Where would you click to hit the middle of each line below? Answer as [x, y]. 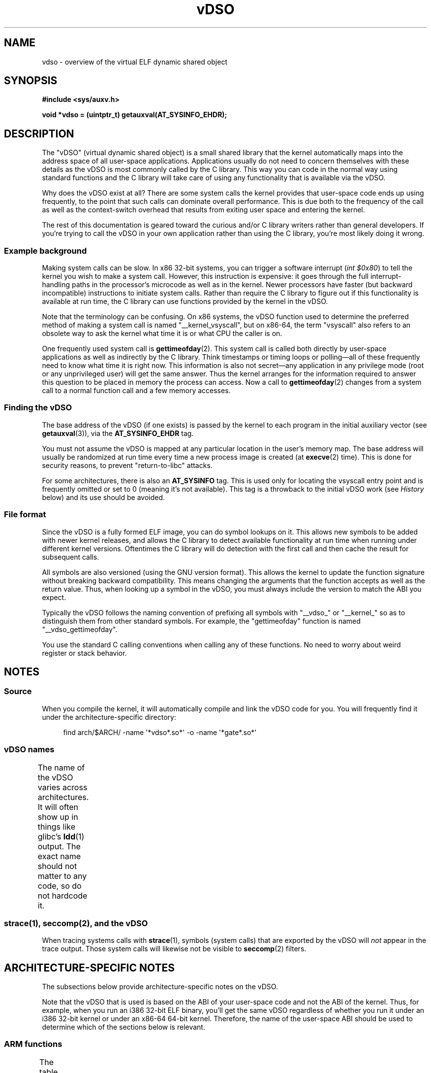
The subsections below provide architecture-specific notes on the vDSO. [160, 987]
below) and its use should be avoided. [104, 497]
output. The [59, 846]
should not [57, 866]
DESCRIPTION [39, 134]
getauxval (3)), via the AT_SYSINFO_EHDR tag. [118, 433]
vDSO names [29, 750]
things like [57, 826]
